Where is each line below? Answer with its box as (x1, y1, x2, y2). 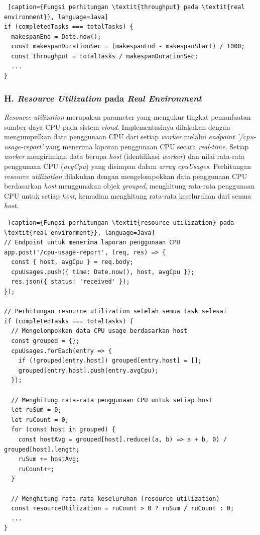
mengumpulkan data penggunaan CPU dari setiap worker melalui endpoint (4, 131, 235, 142)
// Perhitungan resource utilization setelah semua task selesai (4, 308, 227, 315)
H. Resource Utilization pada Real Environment (4, 92, 202, 104)
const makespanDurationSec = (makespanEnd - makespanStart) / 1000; (11, 43, 245, 50)
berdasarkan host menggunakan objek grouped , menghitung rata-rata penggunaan (4, 181, 255, 191)
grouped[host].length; (4, 445, 80, 453)
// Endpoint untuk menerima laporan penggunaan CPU (4, 239, 180, 246)
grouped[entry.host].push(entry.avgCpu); (18, 367, 159, 374)
